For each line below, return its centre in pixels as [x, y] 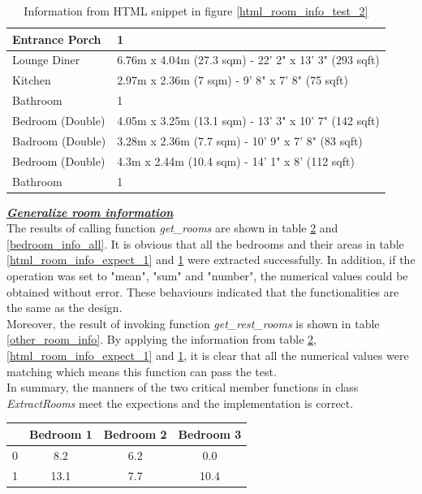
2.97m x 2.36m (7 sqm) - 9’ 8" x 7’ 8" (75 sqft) [233, 80]
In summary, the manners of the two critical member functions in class [183, 387]
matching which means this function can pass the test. [142, 371]
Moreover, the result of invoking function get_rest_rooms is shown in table [193, 323]
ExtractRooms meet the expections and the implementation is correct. [180, 403]
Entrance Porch [57, 39]
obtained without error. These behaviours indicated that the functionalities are [203, 291]
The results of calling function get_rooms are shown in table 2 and [172, 228]
